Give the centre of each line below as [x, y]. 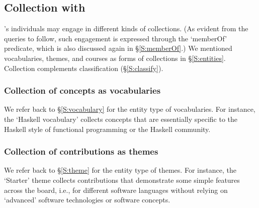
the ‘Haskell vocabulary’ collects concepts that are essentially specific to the [121, 119]
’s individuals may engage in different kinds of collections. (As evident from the [126, 28]
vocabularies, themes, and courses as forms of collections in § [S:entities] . [115, 58]
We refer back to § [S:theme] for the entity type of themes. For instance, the [120, 170]
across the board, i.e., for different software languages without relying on [116, 190]
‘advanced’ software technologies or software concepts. [87, 200]
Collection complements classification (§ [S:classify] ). [84, 68]
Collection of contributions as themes [81, 151]
